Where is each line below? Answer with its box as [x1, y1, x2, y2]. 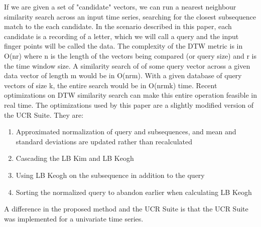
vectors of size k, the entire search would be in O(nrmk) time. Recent [4, 80, 217, 90]
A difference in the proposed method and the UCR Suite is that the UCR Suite [4, 203, 248, 214]
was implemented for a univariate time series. [4, 213, 144, 223]
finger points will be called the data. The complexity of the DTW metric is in [4, 41, 243, 51]
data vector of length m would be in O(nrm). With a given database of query [4, 70, 242, 81]
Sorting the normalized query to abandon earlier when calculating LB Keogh [16, 186, 252, 197]
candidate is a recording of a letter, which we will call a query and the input [4, 31, 239, 41]
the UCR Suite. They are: [4, 109, 84, 120]
